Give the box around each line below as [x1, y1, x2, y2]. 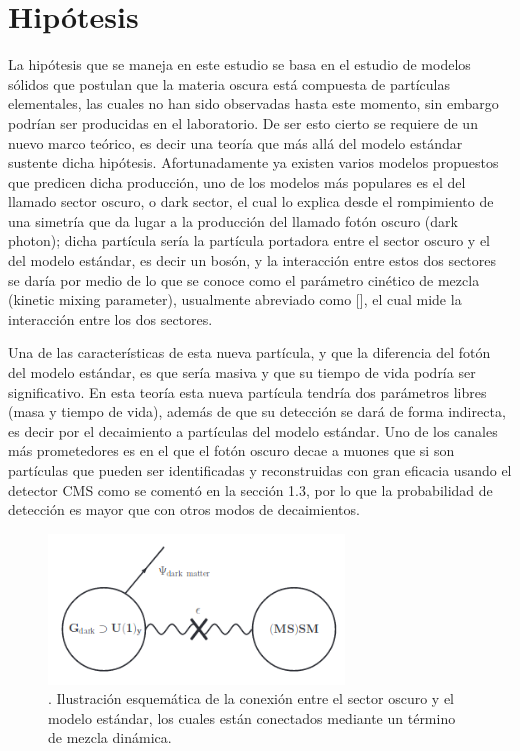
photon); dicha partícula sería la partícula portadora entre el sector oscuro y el [8, 230, 491, 251]
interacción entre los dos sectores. [8, 308, 213, 329]
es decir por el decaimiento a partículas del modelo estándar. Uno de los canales [8, 420, 498, 441]
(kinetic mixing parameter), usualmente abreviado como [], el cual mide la [8, 289, 462, 310]
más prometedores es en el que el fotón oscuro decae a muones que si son [8, 440, 455, 461]
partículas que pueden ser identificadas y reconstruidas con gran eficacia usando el [8, 460, 512, 480]
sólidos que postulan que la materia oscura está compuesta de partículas [8, 73, 451, 94]
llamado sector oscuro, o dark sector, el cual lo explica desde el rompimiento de [8, 191, 494, 212]
